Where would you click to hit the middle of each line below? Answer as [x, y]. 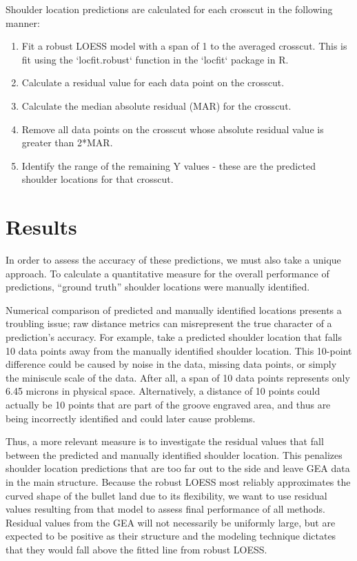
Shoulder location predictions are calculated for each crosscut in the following [169, 9]
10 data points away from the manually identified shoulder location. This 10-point [179, 350]
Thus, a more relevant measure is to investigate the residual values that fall [165, 441]
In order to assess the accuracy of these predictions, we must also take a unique [173, 260]
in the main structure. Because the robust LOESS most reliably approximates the [178, 481]
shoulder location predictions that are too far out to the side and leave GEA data [178, 468]
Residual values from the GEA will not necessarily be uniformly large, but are [171, 522]
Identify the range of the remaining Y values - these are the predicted [169, 165]
